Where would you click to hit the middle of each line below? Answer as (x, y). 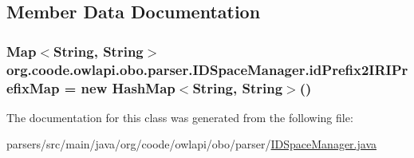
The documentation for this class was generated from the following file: (180, 117)
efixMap (33, 87)
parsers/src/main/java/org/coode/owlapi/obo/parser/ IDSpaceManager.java (191, 144)
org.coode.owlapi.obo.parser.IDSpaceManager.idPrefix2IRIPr (207, 69)
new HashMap (128, 87)
